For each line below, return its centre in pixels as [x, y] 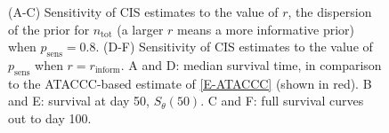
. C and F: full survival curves [282, 101]
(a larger [140, 29]
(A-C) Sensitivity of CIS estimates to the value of [143, 12]
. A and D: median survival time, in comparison [251, 64]
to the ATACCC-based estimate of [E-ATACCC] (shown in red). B [190, 83]
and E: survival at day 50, [79, 101]
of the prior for [49, 29]
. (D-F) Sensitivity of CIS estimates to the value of [234, 47]
